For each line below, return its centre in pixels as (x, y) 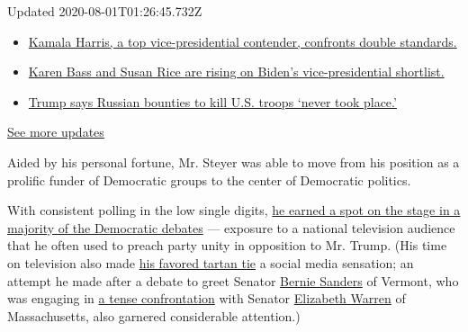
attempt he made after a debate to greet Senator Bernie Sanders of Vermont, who (233, 280)
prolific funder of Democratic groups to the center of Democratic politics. (209, 179)
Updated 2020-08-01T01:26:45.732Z (105, 11)
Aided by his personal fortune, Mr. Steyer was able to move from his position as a (234, 162)
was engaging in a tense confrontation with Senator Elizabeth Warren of (207, 298)
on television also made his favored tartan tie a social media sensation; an (211, 262)
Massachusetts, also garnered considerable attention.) (154, 315)
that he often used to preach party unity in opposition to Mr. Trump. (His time (227, 245)
